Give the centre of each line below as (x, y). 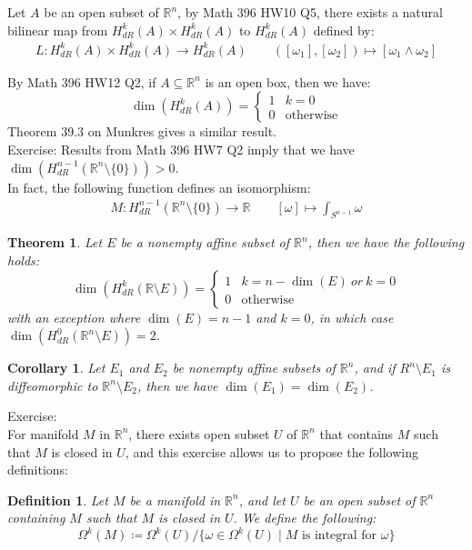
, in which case (352, 317)
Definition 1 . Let (58, 500)
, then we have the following (386, 242)
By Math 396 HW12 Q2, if (82, 81)
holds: (24, 260)
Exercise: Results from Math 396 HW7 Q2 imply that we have (181, 149)
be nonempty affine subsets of (254, 368)
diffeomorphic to (53, 385)
